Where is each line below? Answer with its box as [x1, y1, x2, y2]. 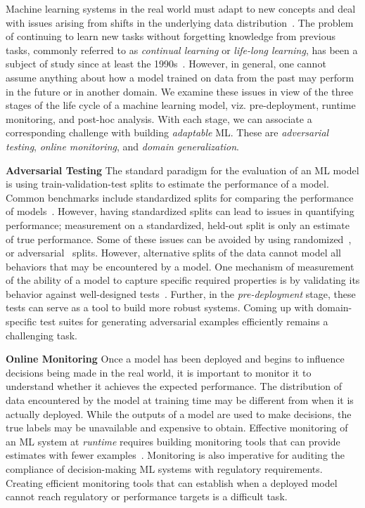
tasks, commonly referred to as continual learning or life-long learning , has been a [6, 42, 358, 57]
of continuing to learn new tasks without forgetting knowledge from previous [6, 29, 336, 44]
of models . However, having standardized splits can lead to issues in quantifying [6, 204, 354, 219]
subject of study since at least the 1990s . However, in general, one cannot [6, 56, 326, 71]
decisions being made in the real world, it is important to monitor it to [6, 365, 312, 379]
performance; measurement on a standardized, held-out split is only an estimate [6, 217, 350, 232]
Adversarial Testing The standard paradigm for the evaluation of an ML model [6, 162, 359, 177]
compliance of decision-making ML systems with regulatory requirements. [6, 462, 323, 476]
